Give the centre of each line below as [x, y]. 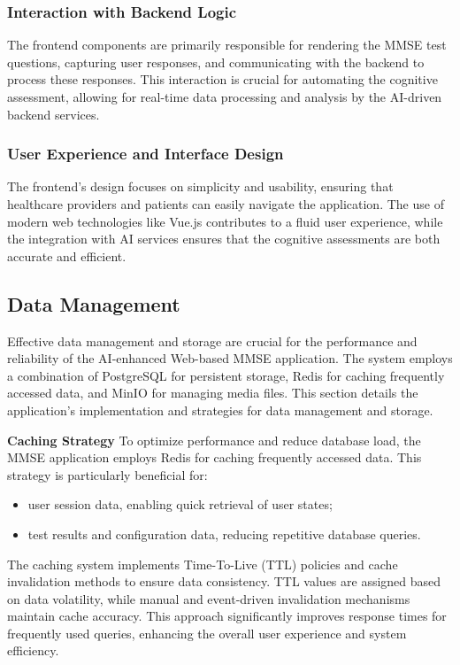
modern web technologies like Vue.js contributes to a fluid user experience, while [225, 221]
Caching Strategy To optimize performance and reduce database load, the [214, 440]
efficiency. [33, 650]
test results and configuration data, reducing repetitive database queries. [224, 534]
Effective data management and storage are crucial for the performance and [212, 340]
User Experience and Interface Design [146, 154]
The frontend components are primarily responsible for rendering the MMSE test [227, 45]
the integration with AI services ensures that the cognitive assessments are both [224, 239]
